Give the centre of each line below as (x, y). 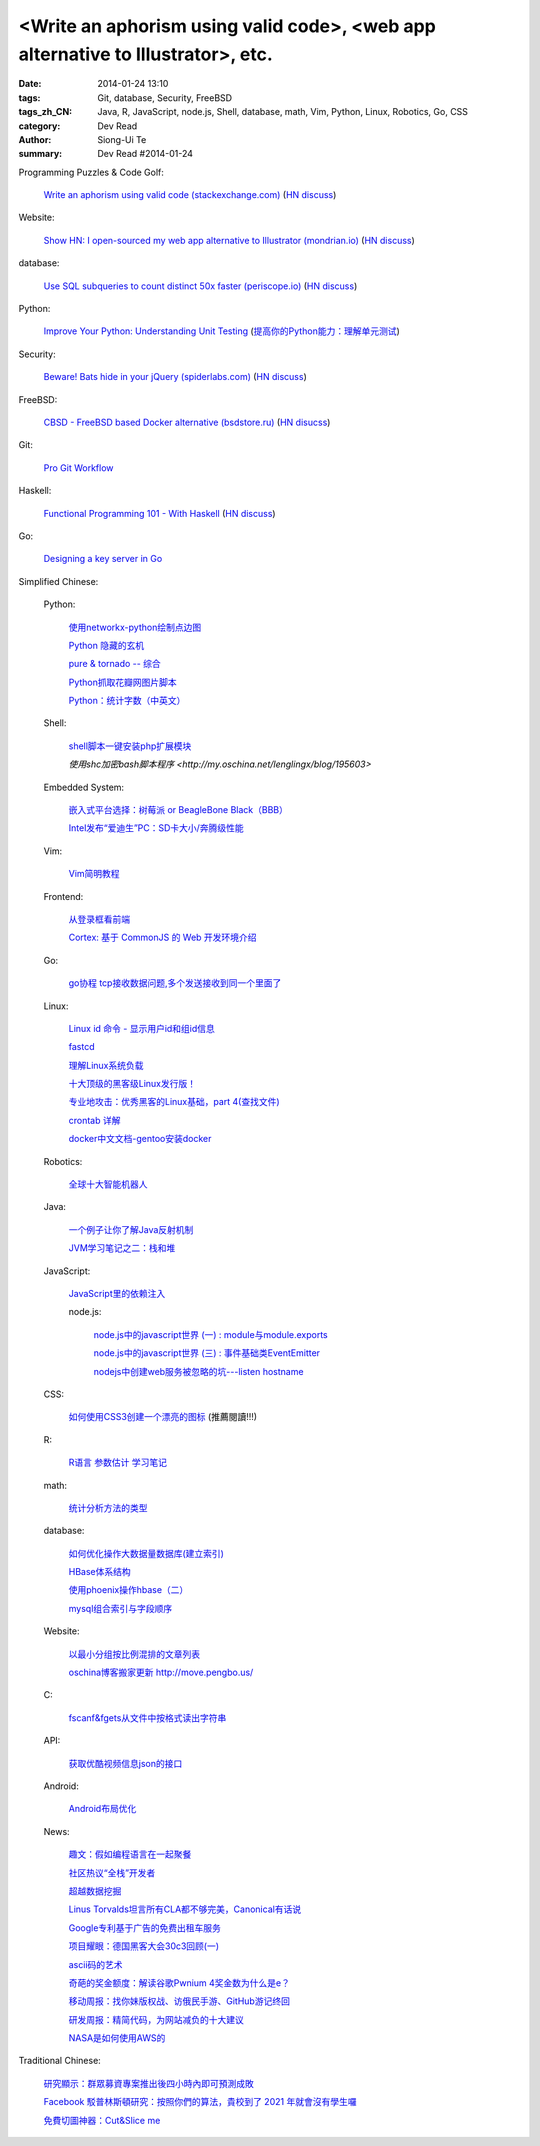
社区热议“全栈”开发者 (112, 1872)
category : (39, 126)
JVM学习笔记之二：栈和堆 (122, 1248)
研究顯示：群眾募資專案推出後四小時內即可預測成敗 (148, 2083)
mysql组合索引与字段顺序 (120, 1608)
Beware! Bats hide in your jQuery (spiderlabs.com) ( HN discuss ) (175, 377)
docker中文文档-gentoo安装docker (140, 1139)
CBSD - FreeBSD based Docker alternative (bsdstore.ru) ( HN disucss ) (187, 422)
